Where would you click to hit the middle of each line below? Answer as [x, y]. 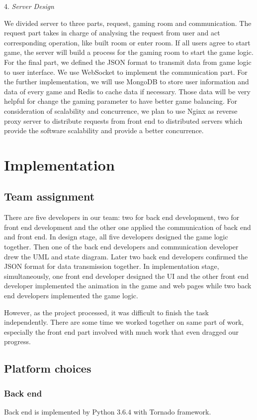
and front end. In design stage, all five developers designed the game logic [116, 237]
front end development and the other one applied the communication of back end [128, 227]
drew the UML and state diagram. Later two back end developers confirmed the [126, 256]
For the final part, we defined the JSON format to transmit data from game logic [128, 62]
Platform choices [48, 368]
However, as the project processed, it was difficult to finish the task [106, 312]
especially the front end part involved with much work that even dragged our [122, 331]
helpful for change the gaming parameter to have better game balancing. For [121, 101]
